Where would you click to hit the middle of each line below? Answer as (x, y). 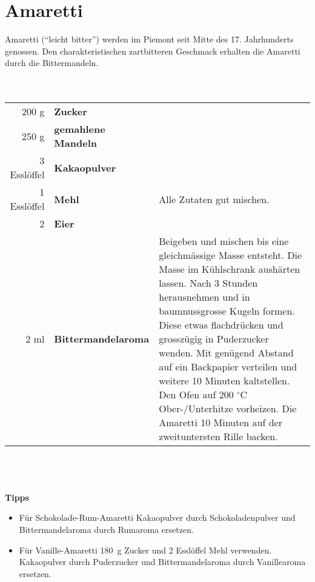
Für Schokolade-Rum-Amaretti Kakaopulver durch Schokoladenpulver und (157, 517)
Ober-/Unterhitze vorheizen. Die (228, 409)
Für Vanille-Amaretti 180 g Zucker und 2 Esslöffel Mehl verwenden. (145, 550)
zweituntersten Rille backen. (218, 436)
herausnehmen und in (204, 297)
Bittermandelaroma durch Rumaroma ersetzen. (106, 530)
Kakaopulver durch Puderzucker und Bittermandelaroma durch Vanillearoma (162, 562)
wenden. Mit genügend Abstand (226, 353)
